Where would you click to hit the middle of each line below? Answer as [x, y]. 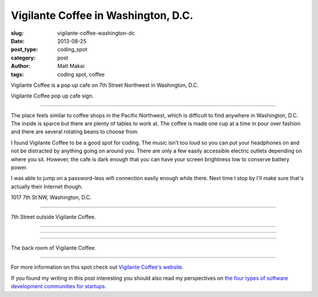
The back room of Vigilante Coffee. [54, 247]
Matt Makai [71, 66]
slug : [17, 33]
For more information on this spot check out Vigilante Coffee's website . [97, 267]
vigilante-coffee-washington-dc [96, 33]
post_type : [24, 50]
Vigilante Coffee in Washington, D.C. [102, 15]
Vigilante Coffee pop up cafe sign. [52, 96]
